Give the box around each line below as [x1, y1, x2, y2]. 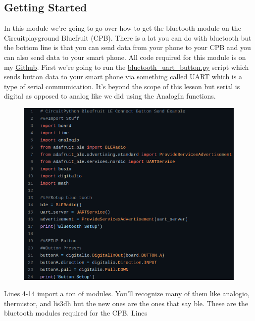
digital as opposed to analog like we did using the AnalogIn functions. [4, 91, 216, 101]
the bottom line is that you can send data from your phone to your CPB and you [4, 42, 251, 53]
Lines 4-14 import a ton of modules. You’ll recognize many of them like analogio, [4, 288, 250, 299]
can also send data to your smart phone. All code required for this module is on [4, 52, 246, 62]
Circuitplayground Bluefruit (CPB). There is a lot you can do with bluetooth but [4, 32, 252, 43]
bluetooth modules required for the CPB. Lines [4, 308, 148, 318]
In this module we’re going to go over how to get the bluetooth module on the [4, 23, 241, 33]
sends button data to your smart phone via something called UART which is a [4, 71, 242, 82]
